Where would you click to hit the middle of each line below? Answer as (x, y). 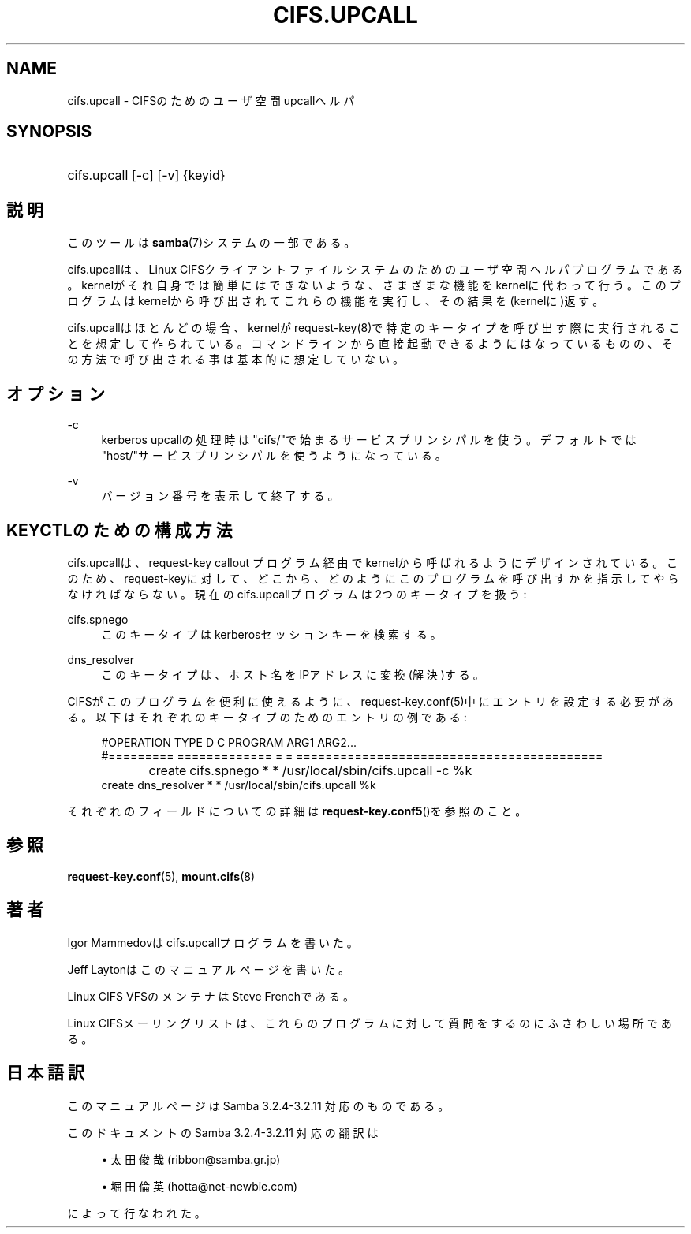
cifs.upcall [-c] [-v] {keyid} (146, 175)
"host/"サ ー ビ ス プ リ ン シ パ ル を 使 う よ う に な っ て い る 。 (274, 456)
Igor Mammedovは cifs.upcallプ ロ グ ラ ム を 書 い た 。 (213, 942)
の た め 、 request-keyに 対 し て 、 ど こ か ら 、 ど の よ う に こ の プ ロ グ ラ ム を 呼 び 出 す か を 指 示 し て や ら (373, 578)
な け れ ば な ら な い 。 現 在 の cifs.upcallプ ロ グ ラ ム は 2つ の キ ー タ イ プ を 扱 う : (297, 594)
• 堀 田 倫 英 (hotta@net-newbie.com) (200, 1186)
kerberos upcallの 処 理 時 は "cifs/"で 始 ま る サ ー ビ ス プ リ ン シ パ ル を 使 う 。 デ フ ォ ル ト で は (369, 440)
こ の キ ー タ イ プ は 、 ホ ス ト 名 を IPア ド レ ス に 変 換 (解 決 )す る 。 (293, 674)
